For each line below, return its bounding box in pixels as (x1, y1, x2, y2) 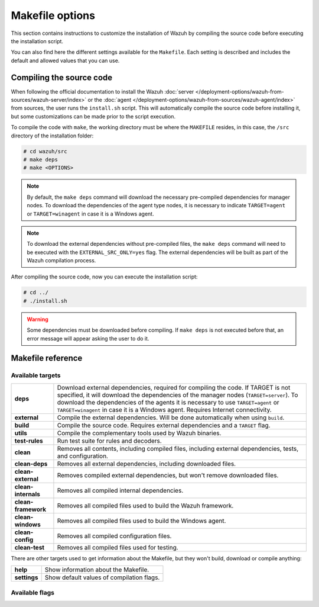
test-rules (14, 436, 44, 445)
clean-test (14, 543, 44, 551)
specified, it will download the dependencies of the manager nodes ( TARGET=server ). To (57, 391, 298, 399)
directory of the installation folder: (11, 132, 94, 139)
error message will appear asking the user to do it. (27, 335, 149, 342)
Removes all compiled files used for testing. (57, 543, 178, 551)
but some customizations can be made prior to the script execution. (11, 113, 176, 120)
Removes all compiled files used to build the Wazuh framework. (57, 501, 234, 509)
